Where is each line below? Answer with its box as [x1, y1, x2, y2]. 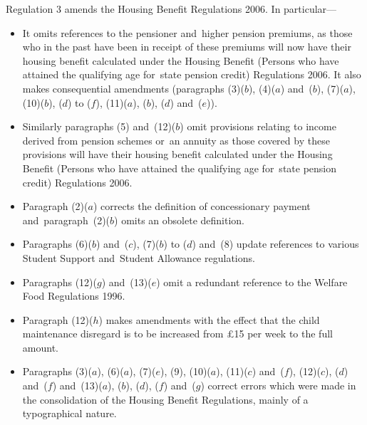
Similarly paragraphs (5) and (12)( [22, 119, 176, 134]
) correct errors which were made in [200, 378, 356, 393]
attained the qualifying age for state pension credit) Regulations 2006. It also [22, 67, 361, 82]
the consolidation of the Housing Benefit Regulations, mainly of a [22, 392, 309, 406]
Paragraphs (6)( [22, 236, 92, 251]
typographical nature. [22, 406, 117, 421]
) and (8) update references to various [192, 236, 359, 251]
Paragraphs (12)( [22, 274, 97, 289]
